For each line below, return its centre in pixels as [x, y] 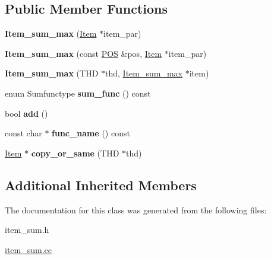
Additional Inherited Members [101, 185]
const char [23, 133]
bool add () [26, 113]
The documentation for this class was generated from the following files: [136, 210]
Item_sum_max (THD [52, 73]
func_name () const [91, 133]
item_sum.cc [29, 249]
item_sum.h [27, 230]
